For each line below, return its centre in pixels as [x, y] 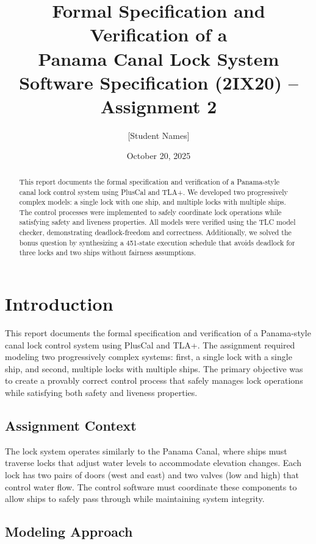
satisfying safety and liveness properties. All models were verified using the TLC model [157, 222]
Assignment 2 [159, 106]
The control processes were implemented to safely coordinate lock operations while [150, 212]
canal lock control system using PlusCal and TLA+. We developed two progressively [153, 192]
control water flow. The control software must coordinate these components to [151, 486]
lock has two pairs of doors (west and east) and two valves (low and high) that [152, 475]
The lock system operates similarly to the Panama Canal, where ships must [146, 450]
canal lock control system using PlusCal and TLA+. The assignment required [150, 344]
